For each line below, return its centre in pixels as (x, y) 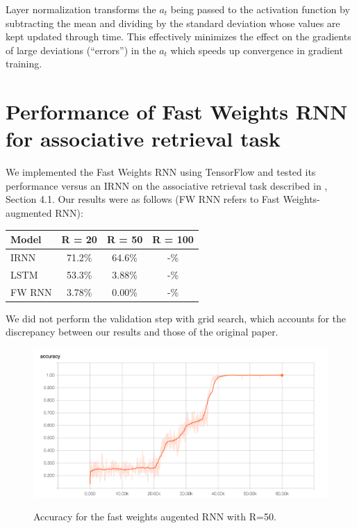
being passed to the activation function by (260, 9)
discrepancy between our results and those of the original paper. (142, 332)
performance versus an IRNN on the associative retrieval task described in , (167, 185)
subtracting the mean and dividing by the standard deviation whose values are (173, 23)
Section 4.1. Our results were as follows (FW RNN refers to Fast (143, 199)
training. (24, 64)
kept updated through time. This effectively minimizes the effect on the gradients (178, 36)
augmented (29, 213)
